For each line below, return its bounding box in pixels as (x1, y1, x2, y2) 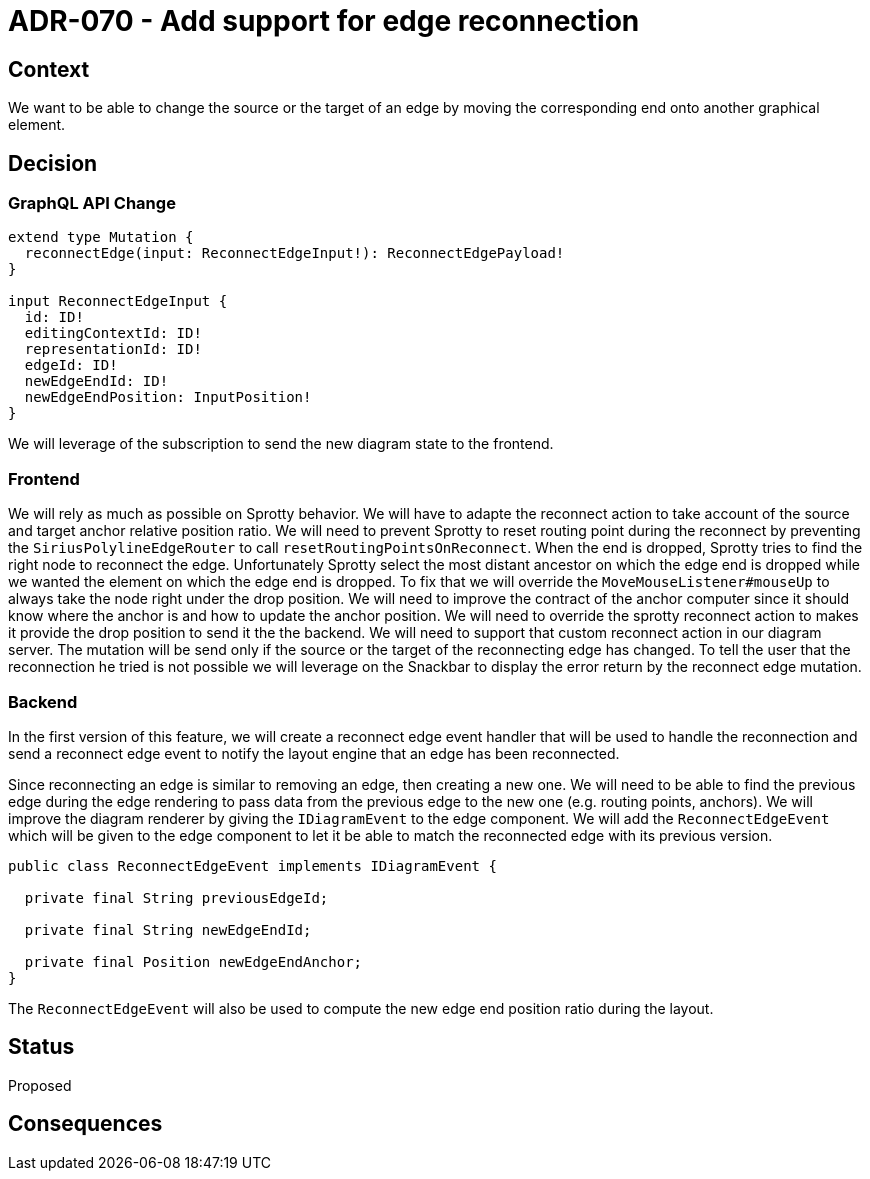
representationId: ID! (24, 341, 202, 358)
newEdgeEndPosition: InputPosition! (24, 389, 312, 406)
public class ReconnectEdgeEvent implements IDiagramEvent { (8, 857, 497, 874)
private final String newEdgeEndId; (24, 921, 312, 938)
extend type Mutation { (8, 229, 194, 246)
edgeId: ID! (24, 357, 118, 374)
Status (8, 1034, 75, 1060)
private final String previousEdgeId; (24, 889, 329, 906)
